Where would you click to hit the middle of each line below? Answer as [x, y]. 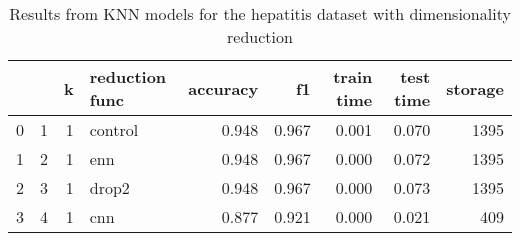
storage [475, 88]
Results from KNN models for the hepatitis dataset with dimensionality [260, 13]
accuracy [223, 88]
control [114, 129]
